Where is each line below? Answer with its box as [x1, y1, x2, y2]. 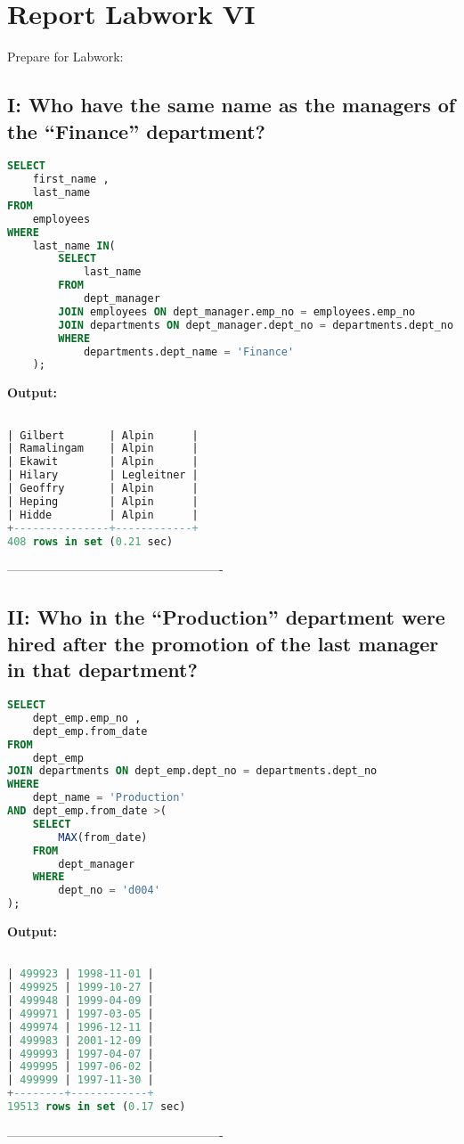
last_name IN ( [32, 239, 116, 252]
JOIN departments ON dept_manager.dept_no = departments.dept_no [58, 318, 454, 331]
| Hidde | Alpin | [7, 508, 199, 521]
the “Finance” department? [7, 117, 265, 144]
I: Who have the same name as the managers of [7, 91, 456, 118]
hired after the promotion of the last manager [7, 629, 439, 657]
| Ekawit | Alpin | [7, 455, 199, 469]
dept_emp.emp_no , [32, 711, 142, 724]
